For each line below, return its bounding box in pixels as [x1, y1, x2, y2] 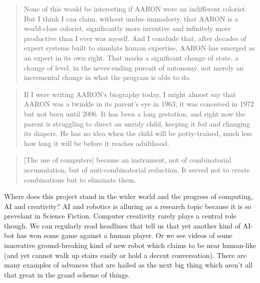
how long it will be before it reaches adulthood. [24, 137, 169, 148]
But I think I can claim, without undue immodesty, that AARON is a [24, 13, 238, 23]
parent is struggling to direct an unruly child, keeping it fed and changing [24, 118, 250, 128]
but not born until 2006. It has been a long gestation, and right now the [24, 108, 245, 118]
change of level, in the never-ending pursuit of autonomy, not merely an [24, 62, 244, 72]
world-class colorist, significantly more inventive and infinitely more [24, 23, 231, 33]
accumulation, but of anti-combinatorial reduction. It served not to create [24, 164, 250, 174]
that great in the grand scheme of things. [4, 269, 130, 279]
